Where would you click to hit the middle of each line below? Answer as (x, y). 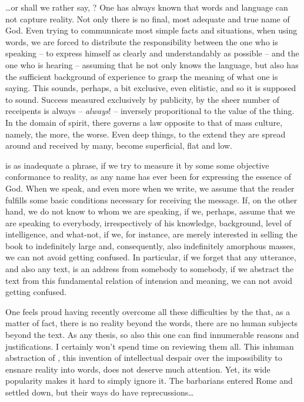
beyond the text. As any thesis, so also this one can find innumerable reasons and (152, 335)
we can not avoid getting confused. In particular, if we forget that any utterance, (151, 257)
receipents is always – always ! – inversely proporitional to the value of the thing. (150, 111)
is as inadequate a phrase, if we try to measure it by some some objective (137, 165)
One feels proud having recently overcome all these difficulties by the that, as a (148, 311)
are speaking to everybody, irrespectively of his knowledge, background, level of (148, 222)
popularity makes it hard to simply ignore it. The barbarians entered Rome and (149, 381)
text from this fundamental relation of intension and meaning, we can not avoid (149, 280)
